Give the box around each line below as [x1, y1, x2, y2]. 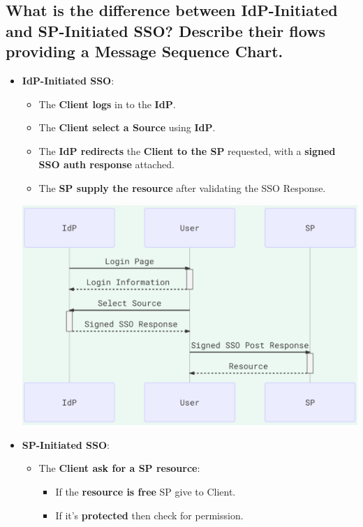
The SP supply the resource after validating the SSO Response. [38, 180, 326, 195]
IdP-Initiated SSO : [22, 73, 114, 87]
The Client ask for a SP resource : [38, 461, 200, 475]
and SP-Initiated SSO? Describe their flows [6, 20, 326, 41]
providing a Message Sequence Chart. [6, 40, 283, 62]
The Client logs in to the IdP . [38, 96, 176, 111]
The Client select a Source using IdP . [38, 120, 216, 135]
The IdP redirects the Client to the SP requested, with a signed [38, 143, 336, 158]
